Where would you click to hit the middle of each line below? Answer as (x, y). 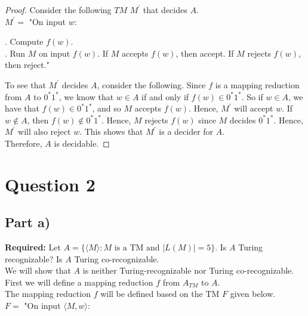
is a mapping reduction (257, 84)
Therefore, (24, 143)
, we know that (86, 96)
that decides (165, 10)
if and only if (165, 96)
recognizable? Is (34, 258)
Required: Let (33, 247)
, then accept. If (205, 53)
